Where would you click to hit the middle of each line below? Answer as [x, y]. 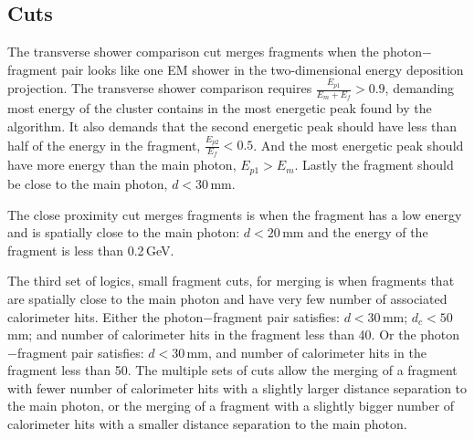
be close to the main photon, [88, 183]
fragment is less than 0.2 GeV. [91, 250]
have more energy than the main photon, [122, 165]
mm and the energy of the [355, 232]
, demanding [420, 88]
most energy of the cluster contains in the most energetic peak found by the [220, 108]
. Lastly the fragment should [374, 165]
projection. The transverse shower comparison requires [160, 88]
